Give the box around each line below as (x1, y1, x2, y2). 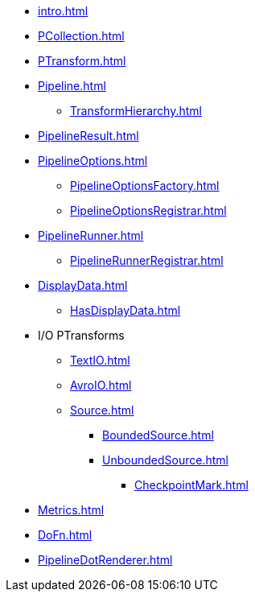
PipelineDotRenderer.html (38, 553, 173, 567)
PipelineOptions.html (38, 154, 148, 167)
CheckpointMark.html (134, 478, 249, 492)
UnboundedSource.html (102, 453, 228, 467)
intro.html (38, 4, 88, 18)
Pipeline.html (38, 79, 106, 93)
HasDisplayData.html (70, 303, 181, 317)
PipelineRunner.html (38, 229, 144, 242)
